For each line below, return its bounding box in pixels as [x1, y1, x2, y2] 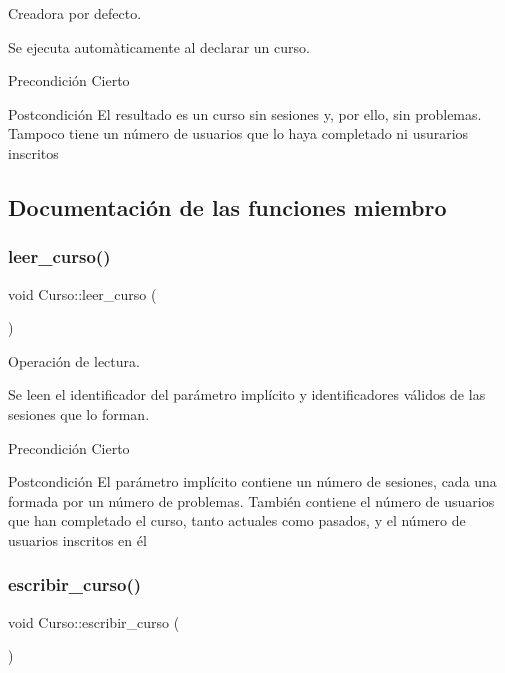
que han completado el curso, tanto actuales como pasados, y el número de [8, 510, 466, 531]
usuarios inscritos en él [8, 529, 147, 550]
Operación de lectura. [8, 350, 140, 371]
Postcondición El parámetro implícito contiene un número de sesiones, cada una [8, 471, 497, 492]
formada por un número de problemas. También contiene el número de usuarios [8, 490, 495, 511]
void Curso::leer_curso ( [8, 283, 157, 304]
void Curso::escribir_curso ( [8, 611, 180, 632]
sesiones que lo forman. [8, 403, 150, 424]
